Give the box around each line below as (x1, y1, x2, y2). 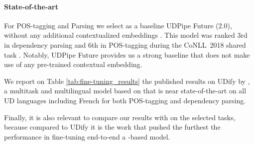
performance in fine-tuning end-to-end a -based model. (4, 131, 170, 142)
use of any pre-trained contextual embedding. (4, 59, 142, 70)
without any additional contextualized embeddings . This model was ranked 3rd (4, 30, 248, 40)
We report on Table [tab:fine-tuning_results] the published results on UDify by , (4, 75, 250, 86)
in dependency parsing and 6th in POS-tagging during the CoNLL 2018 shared (4, 39, 246, 50)
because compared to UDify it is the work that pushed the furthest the (4, 122, 221, 132)
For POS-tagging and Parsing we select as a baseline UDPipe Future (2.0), (4, 20, 232, 30)
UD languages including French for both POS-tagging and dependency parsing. (4, 95, 246, 105)
